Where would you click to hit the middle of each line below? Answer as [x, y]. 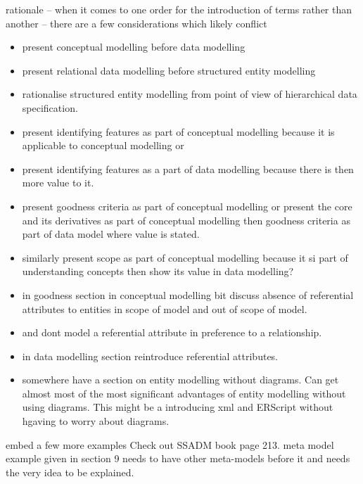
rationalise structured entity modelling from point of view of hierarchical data [190, 94]
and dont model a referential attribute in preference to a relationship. [172, 332]
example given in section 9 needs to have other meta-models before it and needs [178, 458]
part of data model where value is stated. [111, 234]
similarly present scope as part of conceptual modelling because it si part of [185, 257]
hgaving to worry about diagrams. [96, 421]
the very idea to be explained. [70, 472]
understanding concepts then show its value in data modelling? [158, 271]
